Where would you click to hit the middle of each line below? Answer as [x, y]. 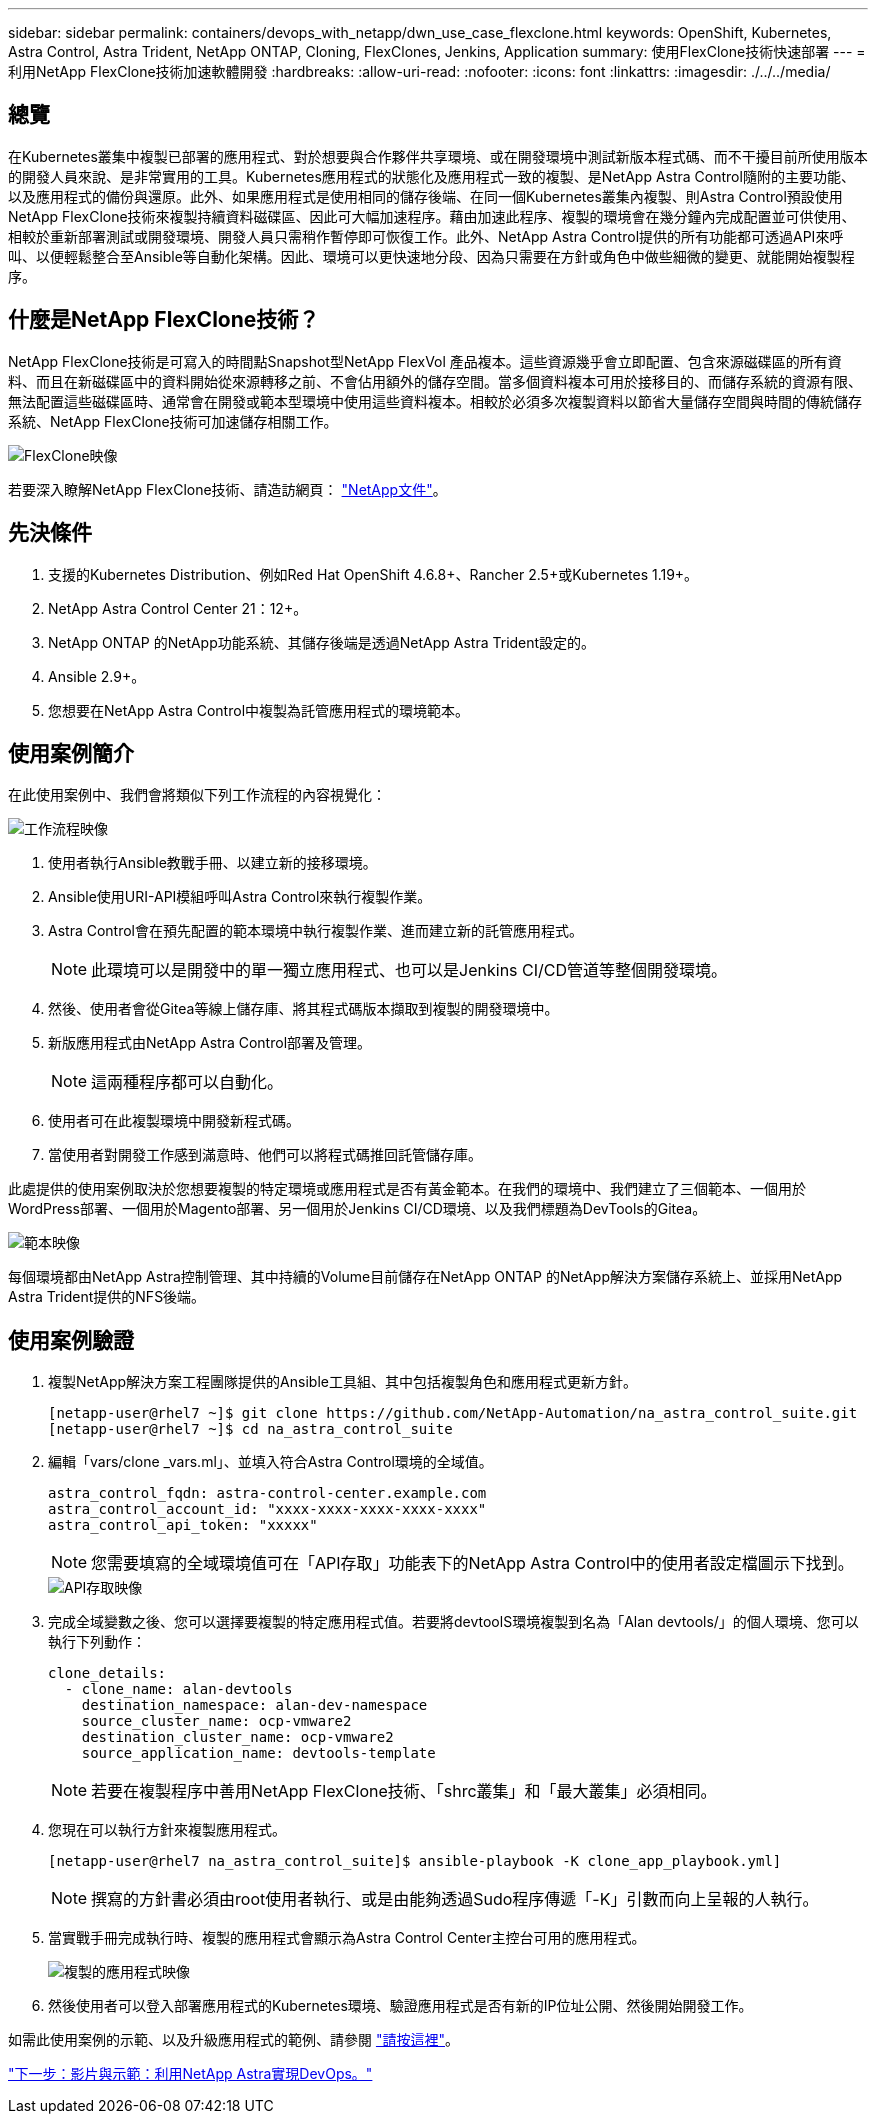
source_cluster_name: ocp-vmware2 [216, 1721]
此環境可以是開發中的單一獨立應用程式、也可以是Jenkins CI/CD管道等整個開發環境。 [409, 970]
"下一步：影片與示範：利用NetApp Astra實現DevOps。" [190, 2074]
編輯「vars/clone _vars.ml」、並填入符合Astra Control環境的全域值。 [270, 1462]
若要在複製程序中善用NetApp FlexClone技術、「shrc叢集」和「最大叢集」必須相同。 [404, 1791]
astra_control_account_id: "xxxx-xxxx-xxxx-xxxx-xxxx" [267, 1509]
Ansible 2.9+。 [97, 676]
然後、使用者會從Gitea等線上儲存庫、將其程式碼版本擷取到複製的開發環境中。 [303, 1009]
